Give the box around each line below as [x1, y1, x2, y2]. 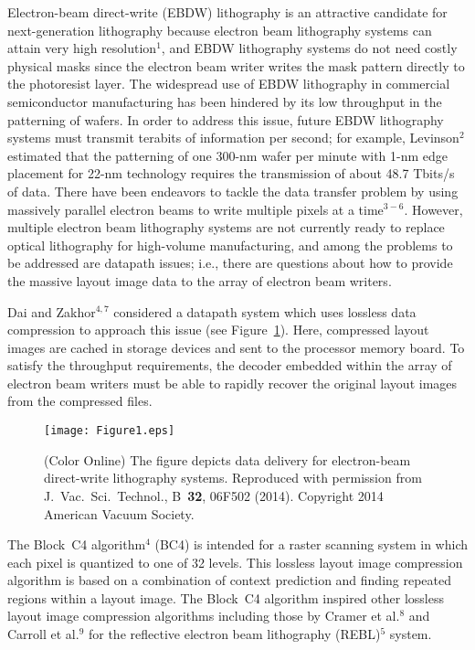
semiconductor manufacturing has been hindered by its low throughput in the [7, 91, 442, 111]
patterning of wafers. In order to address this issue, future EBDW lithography [7, 110, 444, 129]
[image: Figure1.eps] [44, 424, 175, 438]
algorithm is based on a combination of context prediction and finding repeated [7, 570, 452, 590]
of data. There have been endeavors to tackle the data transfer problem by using [7, 181, 459, 200]
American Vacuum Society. [44, 504, 195, 523]
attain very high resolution [7, 38, 157, 58]
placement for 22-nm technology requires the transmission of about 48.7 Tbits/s [7, 164, 455, 183]
